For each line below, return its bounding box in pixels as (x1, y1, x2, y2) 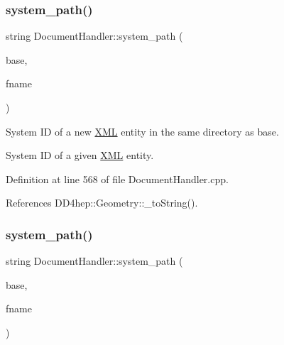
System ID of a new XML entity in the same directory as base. (6, 124, 279, 138)
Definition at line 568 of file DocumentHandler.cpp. (6, 171, 229, 186)
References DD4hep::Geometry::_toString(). (6, 195, 198, 210)
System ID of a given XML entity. (6, 148, 154, 163)
